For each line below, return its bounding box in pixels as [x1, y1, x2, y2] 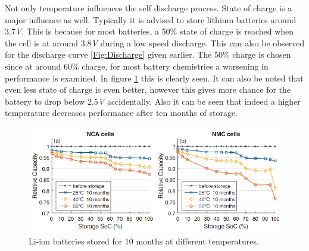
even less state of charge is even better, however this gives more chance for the [5, 83, 291, 96]
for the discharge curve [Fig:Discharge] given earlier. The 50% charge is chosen [5, 48, 291, 61]
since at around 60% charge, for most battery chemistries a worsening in [5, 59, 269, 72]
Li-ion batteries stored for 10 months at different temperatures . [29, 234, 259, 247]
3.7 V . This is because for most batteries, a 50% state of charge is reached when [5, 25, 294, 37]
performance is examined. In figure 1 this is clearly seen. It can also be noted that [5, 71, 304, 84]
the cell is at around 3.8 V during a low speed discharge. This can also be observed [5, 36, 305, 49]
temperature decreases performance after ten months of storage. [5, 106, 238, 119]
